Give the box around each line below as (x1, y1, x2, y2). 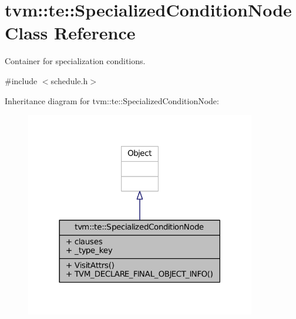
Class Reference (5, 21, 136, 45)
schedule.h (51, 74, 88, 87)
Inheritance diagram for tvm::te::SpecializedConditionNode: (5, 94, 219, 107)
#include (5, 74, 38, 87)
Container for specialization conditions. (5, 55, 146, 67)
